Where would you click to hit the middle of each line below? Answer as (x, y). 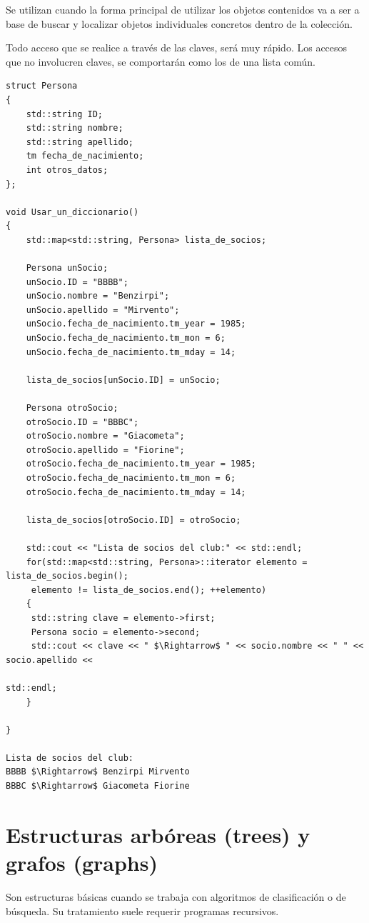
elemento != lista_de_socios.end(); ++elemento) (149, 590)
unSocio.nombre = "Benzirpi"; (98, 296)
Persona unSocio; (67, 268)
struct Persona (42, 86)
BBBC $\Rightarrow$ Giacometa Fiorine (98, 786)
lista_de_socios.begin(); (67, 576)
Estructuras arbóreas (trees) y (158, 834)
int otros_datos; (67, 170)
